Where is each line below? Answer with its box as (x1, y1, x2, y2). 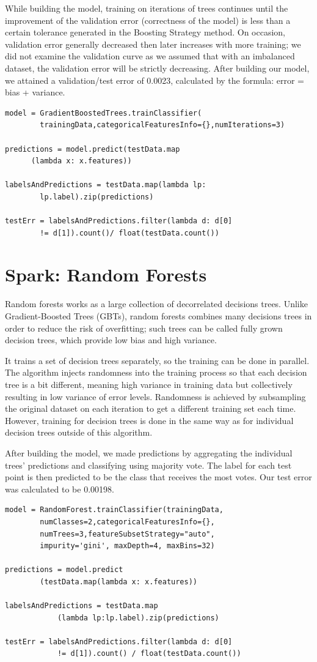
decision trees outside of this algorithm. (5, 426, 153, 439)
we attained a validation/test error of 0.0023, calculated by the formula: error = (5, 73, 304, 86)
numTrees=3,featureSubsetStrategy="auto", (40, 529, 215, 538)
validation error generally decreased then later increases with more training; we (5, 37, 301, 50)
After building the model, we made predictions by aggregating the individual (5, 446, 293, 459)
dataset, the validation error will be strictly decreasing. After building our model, (5, 61, 310, 74)
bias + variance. (5, 86, 65, 99)
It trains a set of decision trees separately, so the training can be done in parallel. (5, 354, 310, 366)
